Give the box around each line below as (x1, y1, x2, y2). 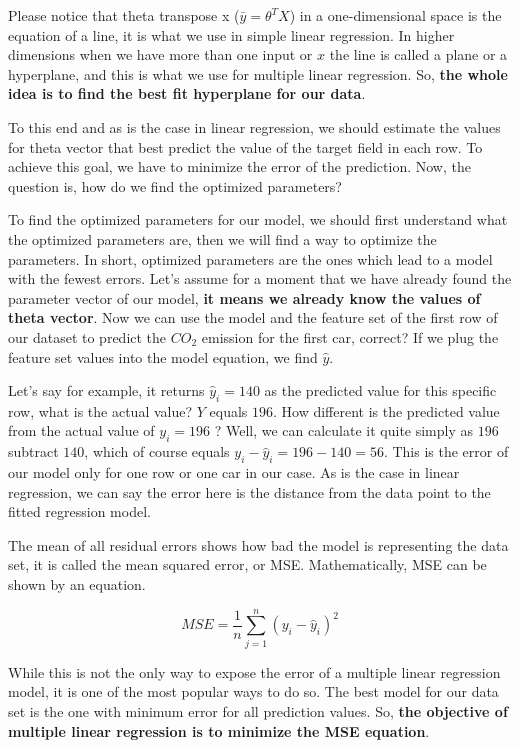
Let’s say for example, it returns (8, 380, 205, 401)
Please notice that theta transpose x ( (8, 5, 240, 25)
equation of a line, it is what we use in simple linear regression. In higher (8, 24, 455, 45)
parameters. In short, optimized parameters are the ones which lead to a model (8, 248, 493, 269)
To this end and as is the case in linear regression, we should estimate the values (8, 116, 501, 137)
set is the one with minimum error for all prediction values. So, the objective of (8, 700, 508, 721)
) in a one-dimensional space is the (289, 5, 502, 25)
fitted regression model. (8, 501, 151, 522)
